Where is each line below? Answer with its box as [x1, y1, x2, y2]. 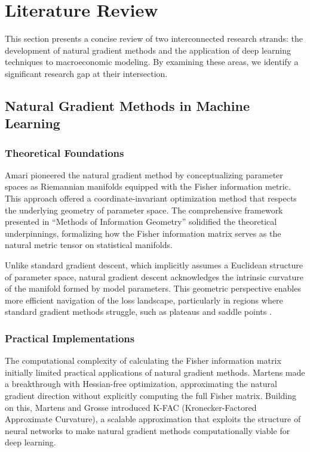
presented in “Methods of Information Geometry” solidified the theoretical [5, 215, 277, 228]
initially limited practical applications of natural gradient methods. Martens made [5, 366, 305, 378]
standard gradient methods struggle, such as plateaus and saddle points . [5, 305, 272, 318]
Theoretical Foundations [5, 145, 124, 160]
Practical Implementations [5, 330, 135, 345]
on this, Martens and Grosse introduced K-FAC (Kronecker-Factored [5, 401, 257, 413]
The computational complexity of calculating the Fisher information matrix [5, 354, 281, 367]
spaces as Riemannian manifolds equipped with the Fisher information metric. [5, 180, 291, 193]
